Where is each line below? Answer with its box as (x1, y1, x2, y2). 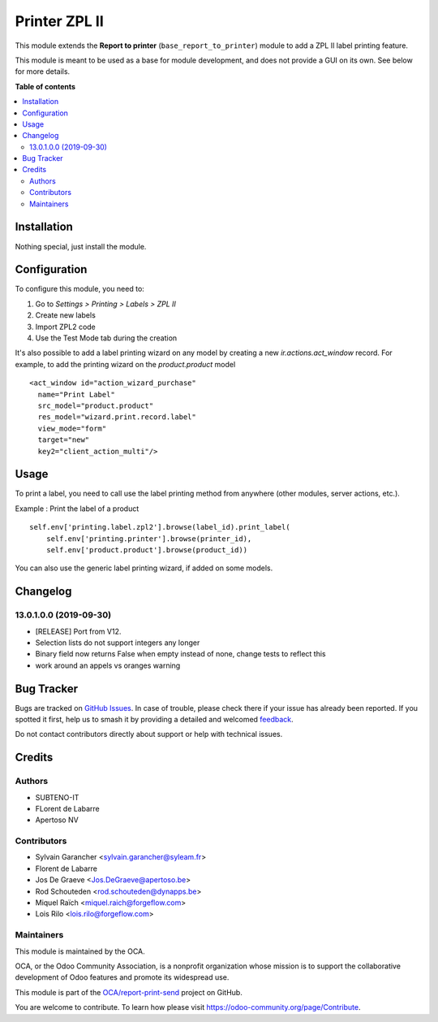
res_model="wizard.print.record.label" (37, 413, 196, 422)
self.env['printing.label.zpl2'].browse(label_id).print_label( (29, 522, 291, 532)
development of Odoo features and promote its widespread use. (15, 972, 230, 982)
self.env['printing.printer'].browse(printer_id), (45, 534, 252, 543)
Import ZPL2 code (35, 322, 97, 331)
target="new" (37, 435, 90, 444)
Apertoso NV (35, 815, 79, 825)
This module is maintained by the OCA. (15, 946, 145, 956)
